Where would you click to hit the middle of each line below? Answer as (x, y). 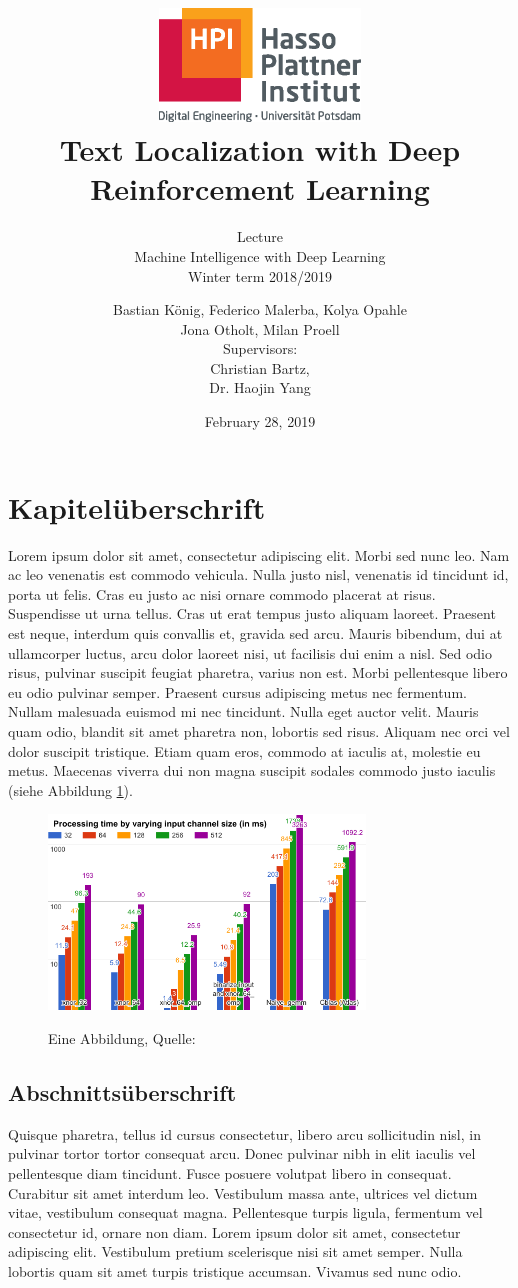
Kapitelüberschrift (137, 506)
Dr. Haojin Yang (260, 387)
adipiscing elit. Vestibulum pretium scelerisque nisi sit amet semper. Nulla (235, 1251)
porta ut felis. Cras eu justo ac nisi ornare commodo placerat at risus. (222, 593)
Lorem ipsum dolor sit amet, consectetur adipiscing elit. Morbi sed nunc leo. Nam (259, 554)
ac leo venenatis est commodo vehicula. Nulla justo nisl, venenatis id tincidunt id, (258, 574)
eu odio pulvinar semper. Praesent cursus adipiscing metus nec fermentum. (237, 691)
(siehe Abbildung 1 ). (70, 789)
